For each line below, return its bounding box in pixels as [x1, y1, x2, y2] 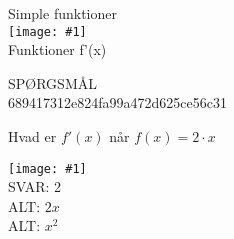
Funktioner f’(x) [8, 39, 107, 60]
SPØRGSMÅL [8, 72, 97, 93]
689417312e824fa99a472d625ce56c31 [8, 92, 227, 113]
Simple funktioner [8, 3, 117, 23]
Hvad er [8, 126, 57, 147]
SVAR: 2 [8, 176, 62, 197]
